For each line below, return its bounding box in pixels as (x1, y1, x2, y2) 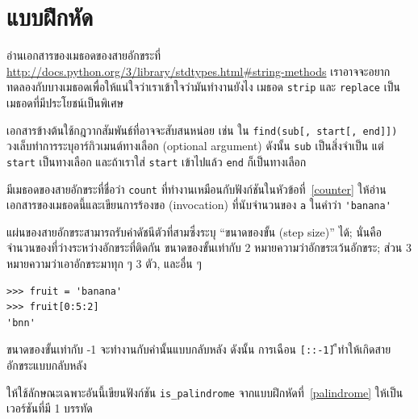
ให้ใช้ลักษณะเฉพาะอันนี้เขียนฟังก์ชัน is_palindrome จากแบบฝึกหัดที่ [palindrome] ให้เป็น (6, 383, 403, 400)
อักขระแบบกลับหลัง (6, 357, 87, 374)
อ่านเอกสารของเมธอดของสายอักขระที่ (6, 47, 161, 64)
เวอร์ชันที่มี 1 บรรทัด (6, 400, 93, 417)
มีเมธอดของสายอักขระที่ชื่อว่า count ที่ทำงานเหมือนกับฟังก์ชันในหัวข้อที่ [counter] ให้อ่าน (6, 180, 387, 197)
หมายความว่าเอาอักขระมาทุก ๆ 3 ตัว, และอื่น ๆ (6, 255, 202, 272)
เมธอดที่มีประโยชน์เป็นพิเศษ (6, 94, 124, 111)
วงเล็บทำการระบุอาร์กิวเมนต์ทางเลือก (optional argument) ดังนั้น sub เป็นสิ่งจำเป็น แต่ (6, 137, 384, 154)
